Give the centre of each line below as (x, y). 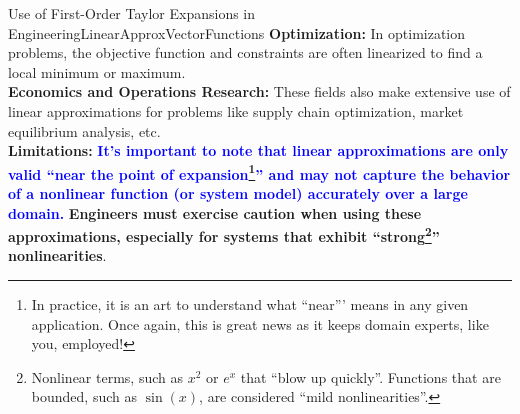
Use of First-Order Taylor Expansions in (132, 13)
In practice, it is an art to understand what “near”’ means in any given (250, 304)
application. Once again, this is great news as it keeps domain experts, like (260, 323)
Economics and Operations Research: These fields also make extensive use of (259, 91)
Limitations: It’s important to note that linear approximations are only (258, 150)
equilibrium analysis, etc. (84, 130)
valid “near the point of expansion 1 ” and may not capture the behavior (259, 172)
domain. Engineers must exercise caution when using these (215, 212)
